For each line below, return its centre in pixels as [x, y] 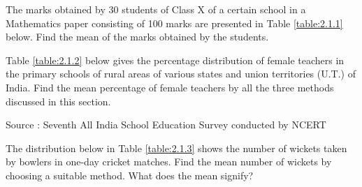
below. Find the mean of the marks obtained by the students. [137, 37]
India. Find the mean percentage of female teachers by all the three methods [170, 87]
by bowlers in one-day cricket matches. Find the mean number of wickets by [169, 162]
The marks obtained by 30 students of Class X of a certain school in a [156, 9]
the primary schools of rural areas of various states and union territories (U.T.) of [181, 74]
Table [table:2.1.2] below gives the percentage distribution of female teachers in [175, 60]
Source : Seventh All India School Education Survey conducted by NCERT [166, 125]
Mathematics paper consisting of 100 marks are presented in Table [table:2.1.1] [174, 23]
